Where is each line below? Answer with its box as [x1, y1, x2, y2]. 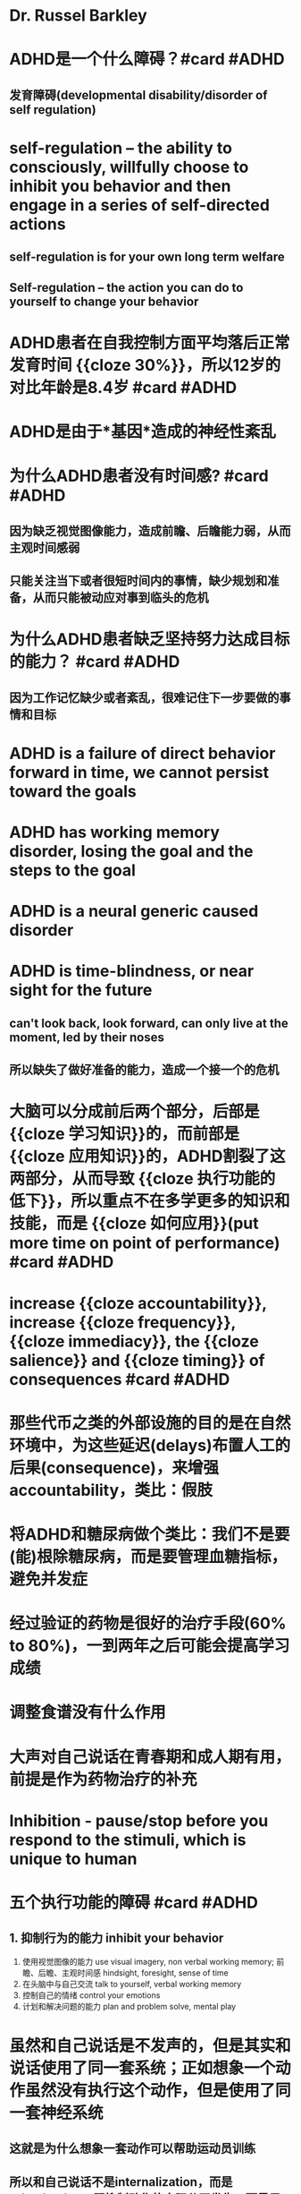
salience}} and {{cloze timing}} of [9, 1350, 265, 1370]
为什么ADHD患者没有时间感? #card [9, 466, 270, 486]
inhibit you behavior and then [9, 175, 231, 196]
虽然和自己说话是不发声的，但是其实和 [9, 2036, 292, 2055]
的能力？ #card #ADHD [9, 652, 180, 672]
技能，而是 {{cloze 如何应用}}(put [9, 1214, 259, 1234]
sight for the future [9, 980, 153, 1001]
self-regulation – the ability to [9, 138, 232, 158]
